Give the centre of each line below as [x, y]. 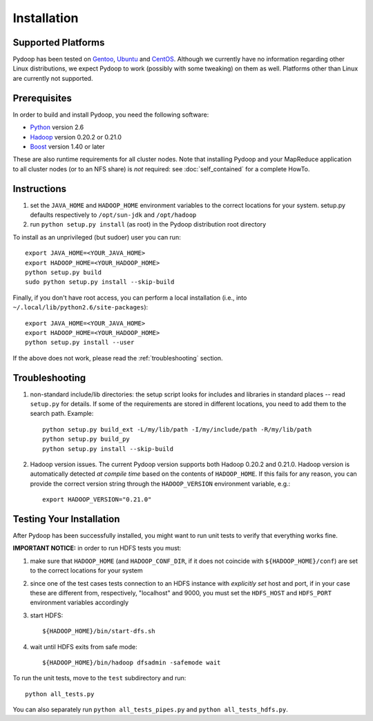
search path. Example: [62, 414]
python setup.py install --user [80, 343]
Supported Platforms [59, 42]
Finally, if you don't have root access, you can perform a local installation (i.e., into [130, 298]
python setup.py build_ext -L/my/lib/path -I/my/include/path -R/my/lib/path [177, 429]
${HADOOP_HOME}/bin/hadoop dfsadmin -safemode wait [132, 662]
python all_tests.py [60, 694]
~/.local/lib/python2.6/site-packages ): [80, 307]
